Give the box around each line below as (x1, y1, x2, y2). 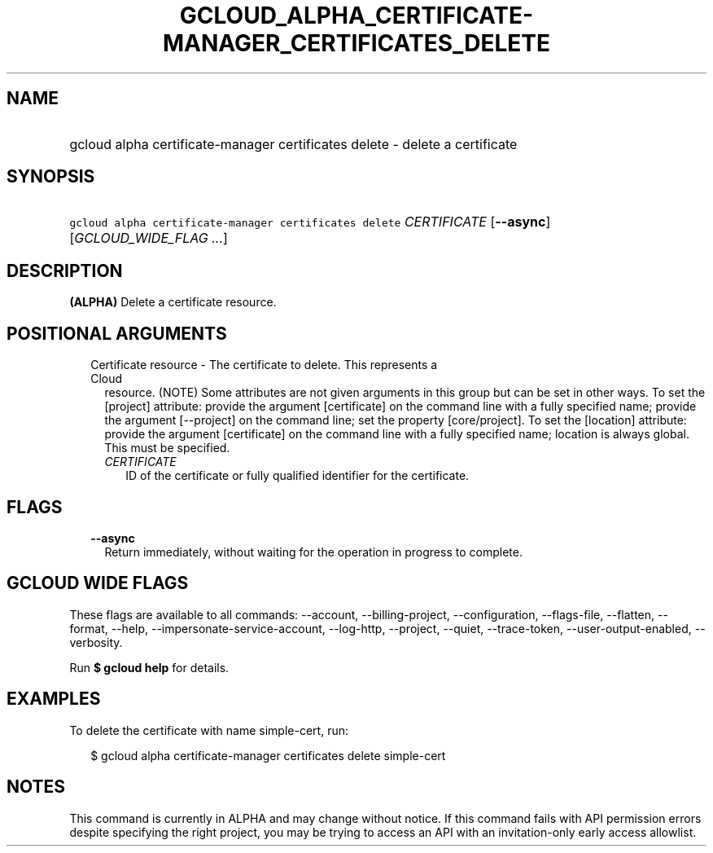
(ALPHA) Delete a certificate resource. (69, 295, 277, 310)
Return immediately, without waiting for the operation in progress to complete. (104, 544, 523, 559)
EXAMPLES (7, 688, 101, 710)
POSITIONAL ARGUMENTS (7, 323, 227, 344)
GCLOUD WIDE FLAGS (7, 573, 189, 594)
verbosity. (69, 635, 123, 649)
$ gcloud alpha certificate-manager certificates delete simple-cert (90, 748, 446, 763)
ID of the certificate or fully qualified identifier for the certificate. (125, 468, 470, 483)
